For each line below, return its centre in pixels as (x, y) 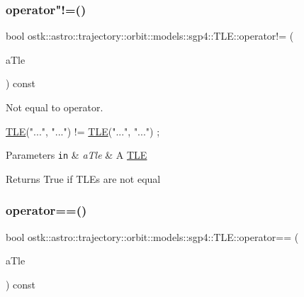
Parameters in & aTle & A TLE (77, 155)
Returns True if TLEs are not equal (83, 178)
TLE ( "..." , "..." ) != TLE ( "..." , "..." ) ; (83, 131)
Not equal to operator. (55, 107)
